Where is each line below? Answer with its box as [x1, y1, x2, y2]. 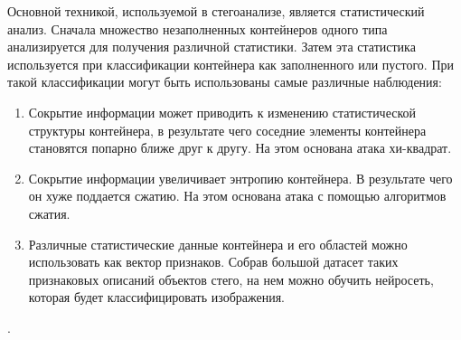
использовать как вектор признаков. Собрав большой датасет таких [28, 252, 399, 271]
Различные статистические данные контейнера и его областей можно [28, 234, 408, 253]
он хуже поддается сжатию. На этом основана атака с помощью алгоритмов [28, 186, 447, 205]
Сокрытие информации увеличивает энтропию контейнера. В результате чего [28, 168, 453, 187]
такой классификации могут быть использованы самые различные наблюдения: [7, 72, 442, 91]
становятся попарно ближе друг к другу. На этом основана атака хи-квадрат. [28, 138, 452, 157]
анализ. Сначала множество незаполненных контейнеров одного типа [7, 19, 388, 38]
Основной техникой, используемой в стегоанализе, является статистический [7, 2, 425, 20]
